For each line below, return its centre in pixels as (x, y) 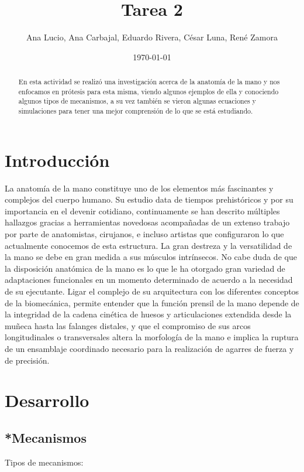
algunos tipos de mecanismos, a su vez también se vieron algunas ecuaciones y (137, 101)
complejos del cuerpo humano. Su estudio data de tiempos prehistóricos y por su (149, 199)
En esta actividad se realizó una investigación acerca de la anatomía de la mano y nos (149, 82)
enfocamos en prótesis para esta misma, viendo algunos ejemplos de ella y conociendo (148, 91)
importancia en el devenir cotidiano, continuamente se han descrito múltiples (142, 211)
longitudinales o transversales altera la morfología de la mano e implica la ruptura (152, 337)
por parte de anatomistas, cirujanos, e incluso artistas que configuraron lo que (144, 234)
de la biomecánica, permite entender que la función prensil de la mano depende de (152, 302)
